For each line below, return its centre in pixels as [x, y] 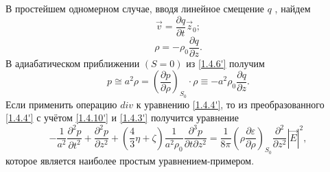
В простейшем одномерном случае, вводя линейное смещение [135, 8]
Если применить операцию [61, 104]
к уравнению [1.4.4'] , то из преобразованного [230, 104]
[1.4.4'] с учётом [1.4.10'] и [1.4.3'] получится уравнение [122, 118]
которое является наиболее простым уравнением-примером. [130, 160]
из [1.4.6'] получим [225, 63]
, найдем [293, 8]
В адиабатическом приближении [73, 63]
